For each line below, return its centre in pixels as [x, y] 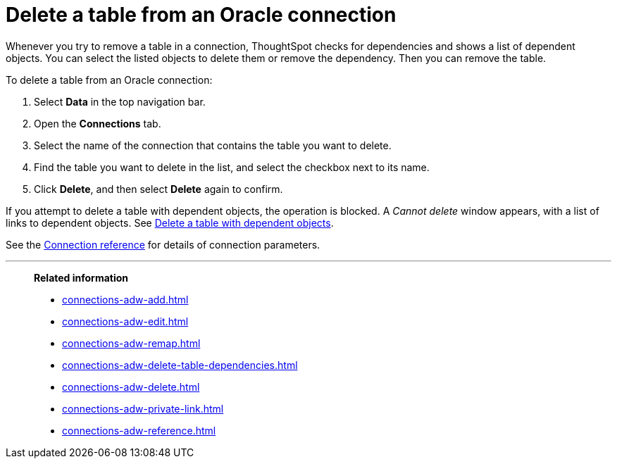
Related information [81, 277]
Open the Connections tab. [98, 123]
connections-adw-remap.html [131, 343]
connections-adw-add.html [125, 299]
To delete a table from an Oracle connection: [109, 80]
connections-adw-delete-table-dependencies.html [180, 365]
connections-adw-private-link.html [143, 408]
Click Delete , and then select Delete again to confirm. [158, 189]
